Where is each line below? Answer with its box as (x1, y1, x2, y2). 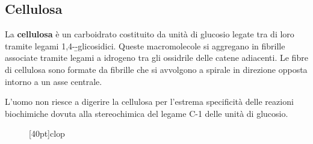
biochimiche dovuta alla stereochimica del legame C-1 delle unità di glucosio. (5, 107, 288, 119)
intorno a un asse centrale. (5, 75, 102, 87)
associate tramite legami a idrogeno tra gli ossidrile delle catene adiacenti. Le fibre (5, 51, 308, 64)
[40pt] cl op (29, 127, 65, 140)
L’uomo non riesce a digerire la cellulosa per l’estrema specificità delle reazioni (5, 95, 294, 108)
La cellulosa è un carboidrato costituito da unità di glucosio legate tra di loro (5, 28, 294, 40)
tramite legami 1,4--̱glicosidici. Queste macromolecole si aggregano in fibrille (5, 39, 285, 52)
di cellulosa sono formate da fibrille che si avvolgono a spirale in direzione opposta (5, 63, 308, 75)
